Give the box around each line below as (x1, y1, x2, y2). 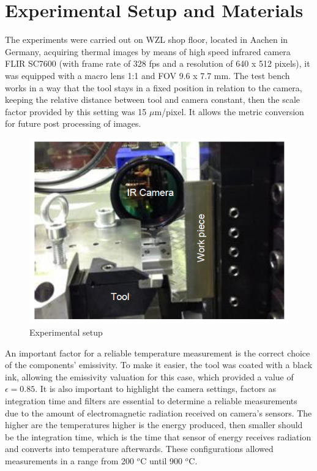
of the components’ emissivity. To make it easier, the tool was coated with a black (5, 358, 313, 371)
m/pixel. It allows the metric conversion (154, 105, 304, 118)
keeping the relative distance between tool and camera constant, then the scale (5, 93, 300, 106)
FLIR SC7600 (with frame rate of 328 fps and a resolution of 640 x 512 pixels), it (5, 57, 310, 70)
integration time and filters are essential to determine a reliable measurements (5, 394, 297, 407)
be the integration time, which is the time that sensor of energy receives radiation (5, 430, 311, 443)
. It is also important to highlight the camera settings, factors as (35, 382, 276, 395)
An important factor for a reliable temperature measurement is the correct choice (5, 346, 310, 359)
